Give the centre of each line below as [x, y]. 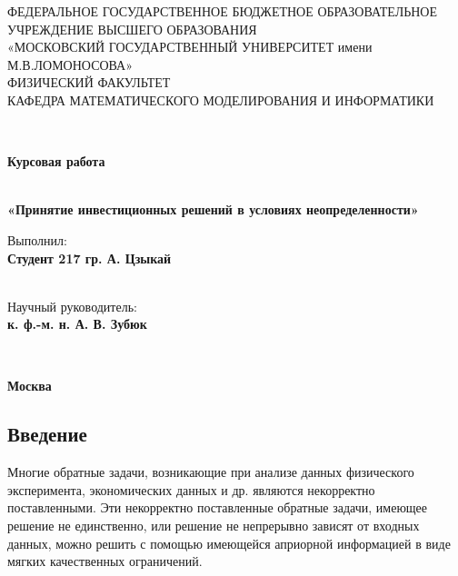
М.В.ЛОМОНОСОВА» [70, 64]
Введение [47, 434]
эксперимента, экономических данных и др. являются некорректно [191, 489]
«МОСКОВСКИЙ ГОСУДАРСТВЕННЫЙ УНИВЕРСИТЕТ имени [190, 47]
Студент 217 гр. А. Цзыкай [90, 258]
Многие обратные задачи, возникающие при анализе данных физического [211, 472]
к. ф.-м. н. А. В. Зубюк [77, 324]
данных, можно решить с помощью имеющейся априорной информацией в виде [229, 543]
